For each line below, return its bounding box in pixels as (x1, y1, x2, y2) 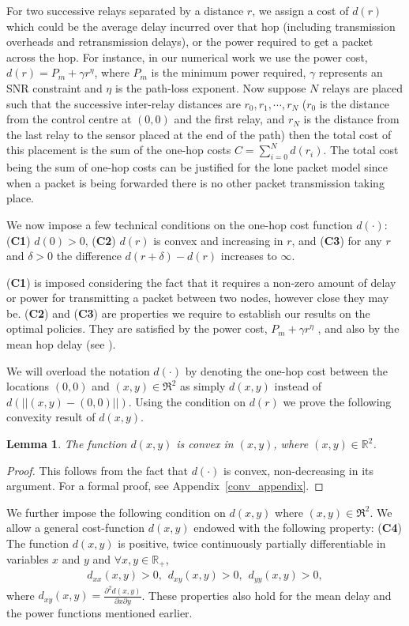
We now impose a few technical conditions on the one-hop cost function (6, 216, 353, 232)
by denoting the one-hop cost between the (185, 362, 388, 379)
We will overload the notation (6, 362, 150, 379)
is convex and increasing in (153, 232, 283, 248)
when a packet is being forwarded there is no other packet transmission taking (6, 174, 385, 190)
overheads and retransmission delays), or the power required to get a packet (6, 33, 373, 50)
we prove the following (283, 393, 392, 409)
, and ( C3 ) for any (291, 232, 382, 248)
